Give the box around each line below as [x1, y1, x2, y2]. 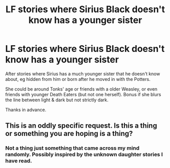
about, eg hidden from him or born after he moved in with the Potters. [5, 76, 151, 82]
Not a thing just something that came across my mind [5, 145, 140, 152]
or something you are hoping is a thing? [5, 129, 133, 138]
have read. [5, 157, 32, 164]
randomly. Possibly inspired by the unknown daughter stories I [5, 151, 163, 158]
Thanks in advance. [5, 106, 47, 113]
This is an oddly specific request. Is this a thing [5, 121, 157, 130]
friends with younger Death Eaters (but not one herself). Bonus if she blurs [5, 91, 161, 97]
